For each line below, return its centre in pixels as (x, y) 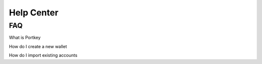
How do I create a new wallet (38, 46)
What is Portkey (25, 38)
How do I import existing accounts (43, 55)
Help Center (34, 13)
